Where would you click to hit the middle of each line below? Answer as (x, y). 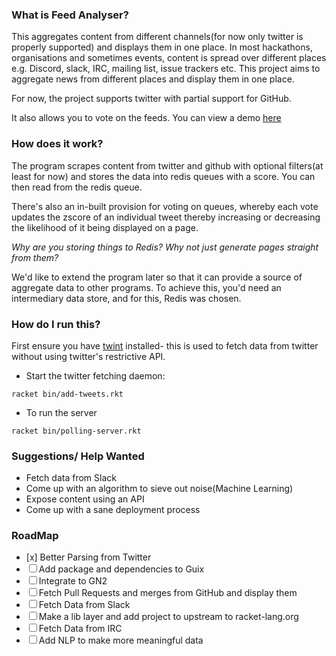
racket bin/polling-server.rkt (76, 431)
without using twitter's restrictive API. (88, 356)
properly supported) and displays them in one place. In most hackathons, (162, 47)
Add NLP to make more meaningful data (121, 640)
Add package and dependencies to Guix (121, 569)
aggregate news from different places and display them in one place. (153, 79)
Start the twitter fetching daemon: (95, 375)
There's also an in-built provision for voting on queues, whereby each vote (165, 206)
